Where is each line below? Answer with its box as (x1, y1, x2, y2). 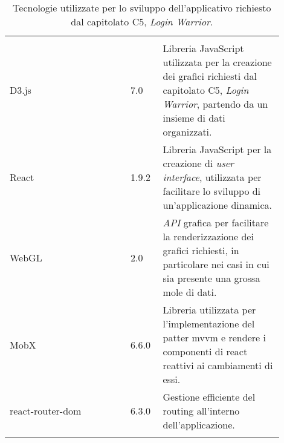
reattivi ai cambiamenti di (163, 358, 273, 372)
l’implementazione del (163, 317, 255, 330)
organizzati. (163, 125, 212, 139)
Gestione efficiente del (163, 390, 256, 404)
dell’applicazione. (163, 418, 235, 432)
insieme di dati (163, 111, 225, 125)
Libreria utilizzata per (163, 303, 256, 317)
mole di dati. (163, 285, 217, 299)
